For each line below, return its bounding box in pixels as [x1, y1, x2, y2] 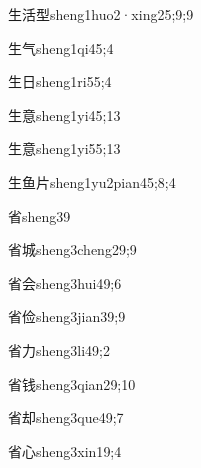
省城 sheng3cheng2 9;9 [8, 239, 137, 260]
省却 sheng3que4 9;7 [8, 407, 124, 428]
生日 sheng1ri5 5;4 [8, 71, 112, 92]
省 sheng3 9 [8, 205, 71, 226]
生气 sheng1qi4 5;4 [8, 37, 114, 58]
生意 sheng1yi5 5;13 [8, 138, 121, 159]
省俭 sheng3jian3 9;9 [8, 306, 126, 327]
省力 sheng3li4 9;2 [8, 339, 110, 360]
